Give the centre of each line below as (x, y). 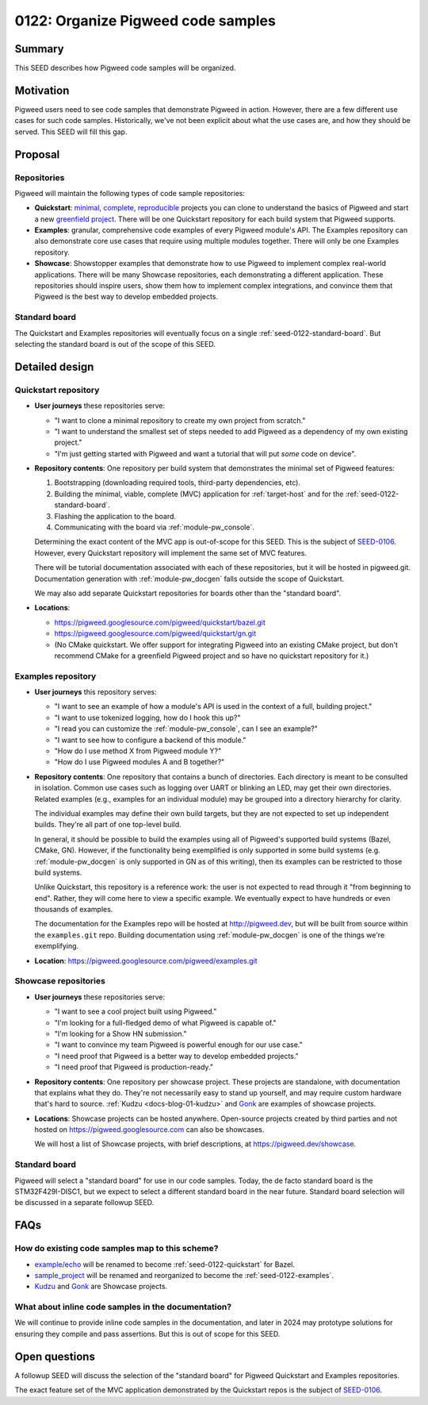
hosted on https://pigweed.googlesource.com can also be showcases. (149, 1130)
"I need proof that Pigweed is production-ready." (134, 1067)
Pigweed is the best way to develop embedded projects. (126, 297)
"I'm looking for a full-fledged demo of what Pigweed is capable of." (165, 1022)
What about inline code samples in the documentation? (123, 1307)
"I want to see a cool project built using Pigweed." (136, 1011)
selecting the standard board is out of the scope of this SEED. (115, 344)
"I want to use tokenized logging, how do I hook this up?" (147, 718)
